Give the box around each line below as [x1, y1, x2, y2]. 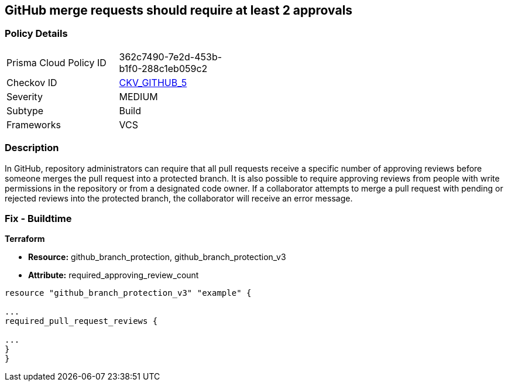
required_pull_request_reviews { [5, 316, 158, 326]
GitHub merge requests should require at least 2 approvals [5, 3, 353, 18]
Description [5, 142, 59, 154]
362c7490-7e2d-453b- [119, 50, 222, 63]
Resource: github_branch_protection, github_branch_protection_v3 [28, 252, 286, 262]
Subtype [6, 104, 44, 117]
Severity [6, 90, 43, 103]
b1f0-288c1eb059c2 [119, 62, 208, 74]
